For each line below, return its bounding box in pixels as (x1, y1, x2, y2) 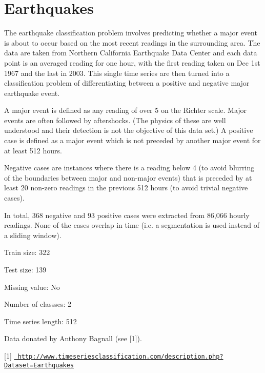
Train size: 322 (4, 247, 50, 258)
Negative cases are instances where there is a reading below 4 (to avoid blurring (4, 162, 255, 173)
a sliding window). (4, 229, 62, 240)
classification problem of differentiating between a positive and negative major (4, 77, 250, 88)
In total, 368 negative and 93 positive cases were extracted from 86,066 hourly (4, 209, 250, 220)
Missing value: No (4, 281, 60, 292)
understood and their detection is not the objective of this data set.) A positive (4, 125, 253, 135)
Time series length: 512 (4, 316, 77, 326)
